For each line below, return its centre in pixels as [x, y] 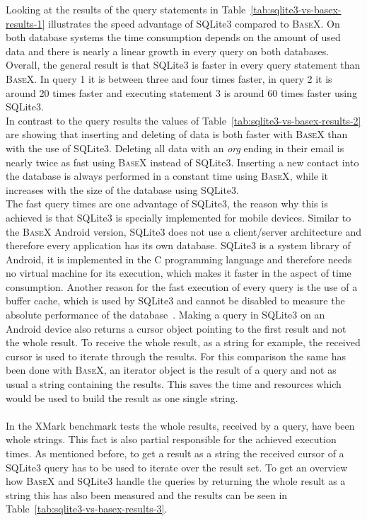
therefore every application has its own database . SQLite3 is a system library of [178, 245]
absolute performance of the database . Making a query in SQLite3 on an [165, 315]
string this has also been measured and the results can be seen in [147, 494]
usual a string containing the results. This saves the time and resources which [174, 384]
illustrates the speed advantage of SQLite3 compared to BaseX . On [194, 23]
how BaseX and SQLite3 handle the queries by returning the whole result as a [176, 481]
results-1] [25, 23]
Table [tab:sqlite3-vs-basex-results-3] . [87, 509]
